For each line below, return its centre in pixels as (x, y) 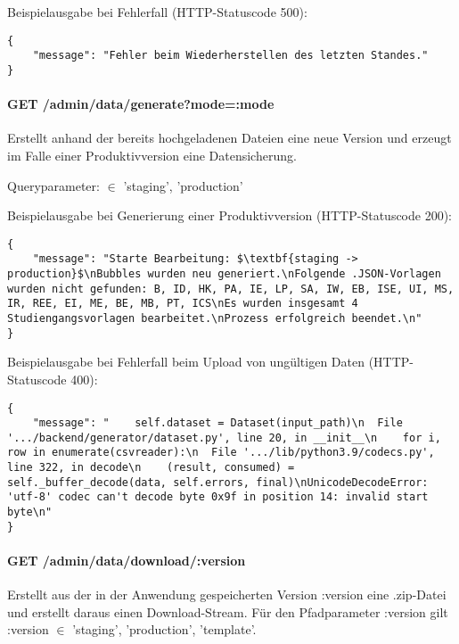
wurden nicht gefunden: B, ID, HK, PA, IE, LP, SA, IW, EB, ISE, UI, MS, (231, 289)
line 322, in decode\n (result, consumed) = (151, 468)
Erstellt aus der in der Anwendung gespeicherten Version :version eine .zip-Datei (227, 594)
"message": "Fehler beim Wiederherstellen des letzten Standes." (230, 56)
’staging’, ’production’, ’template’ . (164, 629)
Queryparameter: (53, 185)
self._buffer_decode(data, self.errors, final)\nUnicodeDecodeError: (218, 482)
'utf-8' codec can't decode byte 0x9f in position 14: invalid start (218, 497)
